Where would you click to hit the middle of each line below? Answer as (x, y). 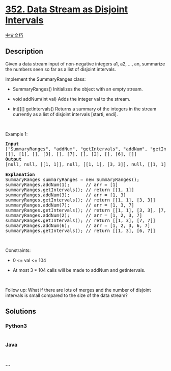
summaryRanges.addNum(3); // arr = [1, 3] (66, 195)
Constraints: (18, 250)
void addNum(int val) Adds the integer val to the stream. (72, 99)
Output (13, 159)
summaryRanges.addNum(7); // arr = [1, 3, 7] (70, 205)
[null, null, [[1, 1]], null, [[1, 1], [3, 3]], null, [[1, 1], (87, 164)
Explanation (20, 174)
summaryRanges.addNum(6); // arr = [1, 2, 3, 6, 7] (78, 225)
